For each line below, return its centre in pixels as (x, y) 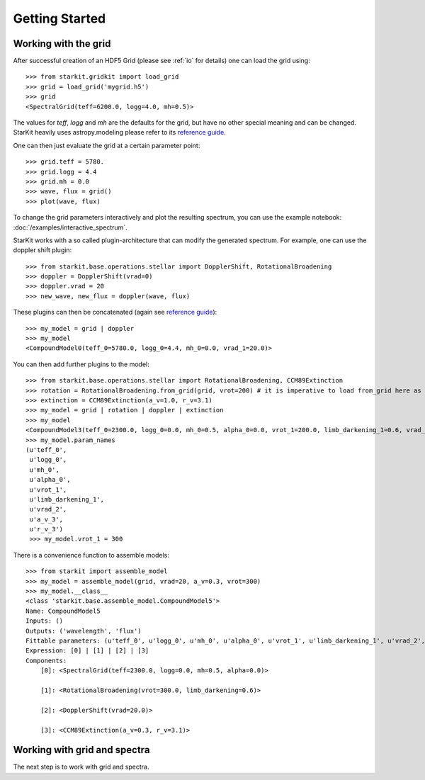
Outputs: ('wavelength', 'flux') (84, 631)
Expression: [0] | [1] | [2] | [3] (87, 651)
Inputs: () (45, 621)
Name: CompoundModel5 (63, 611)
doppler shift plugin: (42, 250)
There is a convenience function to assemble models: (91, 555)
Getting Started (59, 18)
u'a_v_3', (46, 519)
